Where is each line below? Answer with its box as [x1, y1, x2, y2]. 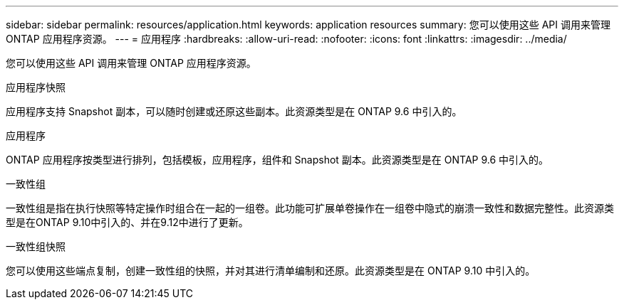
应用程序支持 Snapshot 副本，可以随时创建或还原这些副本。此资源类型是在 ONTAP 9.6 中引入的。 [6, 105, 462, 117]
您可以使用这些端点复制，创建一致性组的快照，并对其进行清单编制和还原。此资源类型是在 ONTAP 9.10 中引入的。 [6, 264, 536, 277]
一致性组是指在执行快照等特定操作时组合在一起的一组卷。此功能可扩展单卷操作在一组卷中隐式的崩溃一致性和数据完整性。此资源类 [6, 202, 614, 214]
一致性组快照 [6, 240, 66, 252]
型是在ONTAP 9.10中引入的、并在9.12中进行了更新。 [6, 216, 249, 228]
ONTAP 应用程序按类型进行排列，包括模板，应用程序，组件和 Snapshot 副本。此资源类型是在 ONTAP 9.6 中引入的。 [6, 154, 549, 166]
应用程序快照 [6, 81, 66, 93]
